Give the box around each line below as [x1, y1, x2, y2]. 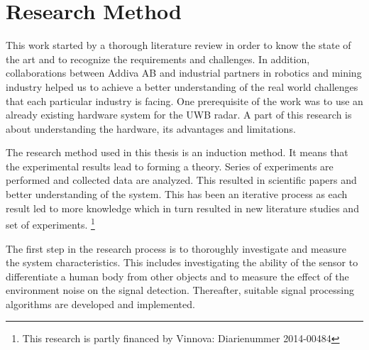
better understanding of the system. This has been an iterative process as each [6, 187, 348, 202]
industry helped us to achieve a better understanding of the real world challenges [6, 79, 358, 94]
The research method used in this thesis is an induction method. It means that [6, 145, 348, 160]
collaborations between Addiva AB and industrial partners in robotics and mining [6, 65, 362, 80]
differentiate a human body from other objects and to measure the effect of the [6, 268, 349, 283]
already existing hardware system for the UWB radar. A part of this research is [6, 107, 352, 122]
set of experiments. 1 [6, 215, 95, 231]
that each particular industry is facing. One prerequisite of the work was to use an [6, 93, 363, 108]
